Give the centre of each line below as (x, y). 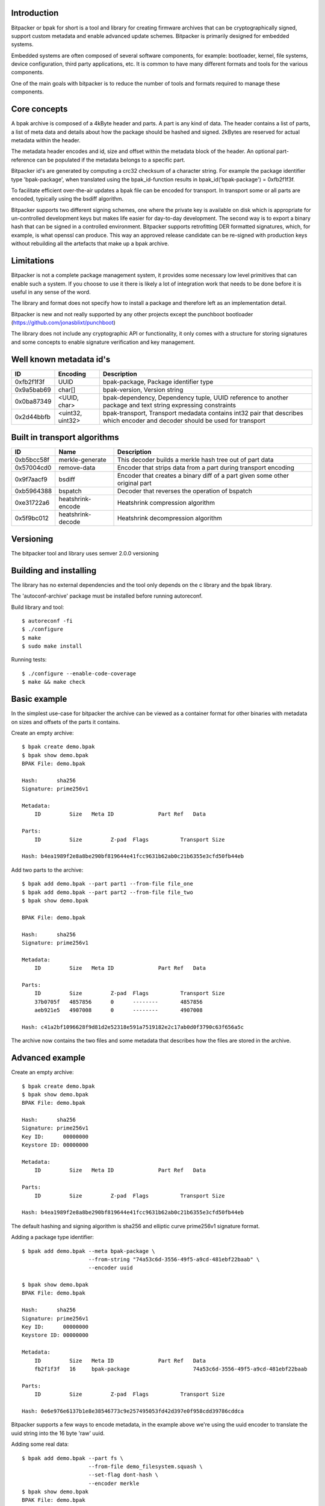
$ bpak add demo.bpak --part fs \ (73, 1458)
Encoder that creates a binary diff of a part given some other (203, 476)
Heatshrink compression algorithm (166, 503)
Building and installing (54, 570)
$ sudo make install (52, 646)
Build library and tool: (38, 607)
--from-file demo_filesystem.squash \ (145, 1466)
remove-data (77, 468)
